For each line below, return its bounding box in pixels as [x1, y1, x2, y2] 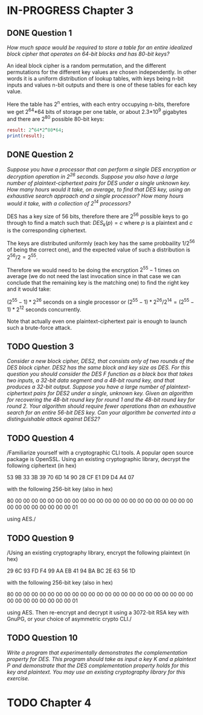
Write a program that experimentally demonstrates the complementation [7, 649, 188, 656]
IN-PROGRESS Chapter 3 [7, 4, 134, 18]
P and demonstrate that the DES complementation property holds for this [7, 662, 190, 669]
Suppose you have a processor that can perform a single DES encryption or [7, 165, 197, 173]
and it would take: [7, 285, 51, 293]
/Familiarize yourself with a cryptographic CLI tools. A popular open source [7, 449, 194, 456]
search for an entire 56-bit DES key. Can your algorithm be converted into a [7, 409, 196, 416]
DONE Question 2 [7, 150, 74, 160]
